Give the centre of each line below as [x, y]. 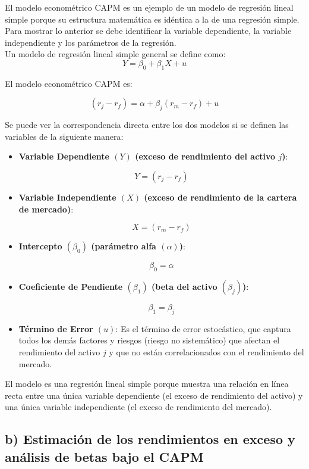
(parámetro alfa [124, 246]
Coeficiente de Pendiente [71, 286]
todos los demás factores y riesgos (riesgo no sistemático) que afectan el [149, 340]
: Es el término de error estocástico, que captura [203, 328]
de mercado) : [46, 209]
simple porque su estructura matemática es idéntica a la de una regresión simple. [152, 19]
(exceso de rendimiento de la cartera [220, 197]
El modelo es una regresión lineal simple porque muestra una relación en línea [147, 384]
